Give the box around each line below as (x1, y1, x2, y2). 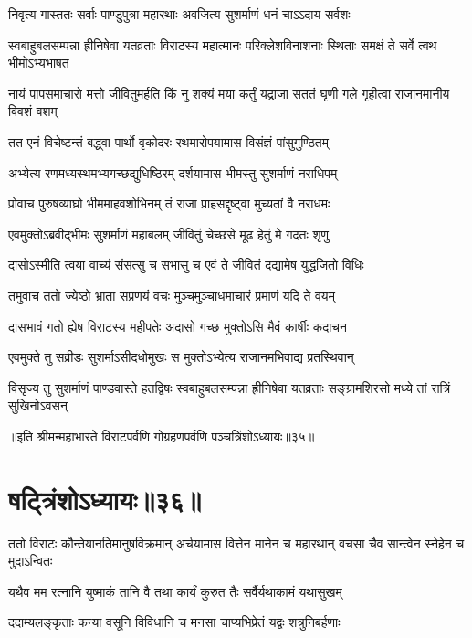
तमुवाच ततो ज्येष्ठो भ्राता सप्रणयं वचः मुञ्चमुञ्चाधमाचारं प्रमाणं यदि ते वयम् (8, 285, 335, 304)
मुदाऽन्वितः (8, 551, 53, 570)
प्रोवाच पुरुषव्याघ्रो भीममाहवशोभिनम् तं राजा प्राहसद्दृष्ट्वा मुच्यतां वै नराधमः (8, 194, 330, 213)
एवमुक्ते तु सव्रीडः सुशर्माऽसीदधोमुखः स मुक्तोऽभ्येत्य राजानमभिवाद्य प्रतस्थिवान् (8, 347, 354, 367)
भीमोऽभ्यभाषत (8, 53, 69, 72)
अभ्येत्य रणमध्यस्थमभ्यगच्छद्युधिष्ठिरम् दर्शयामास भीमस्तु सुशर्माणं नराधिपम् (8, 163, 338, 182)
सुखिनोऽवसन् (8, 396, 68, 415)
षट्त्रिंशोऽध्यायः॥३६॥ (8, 480, 202, 517)
